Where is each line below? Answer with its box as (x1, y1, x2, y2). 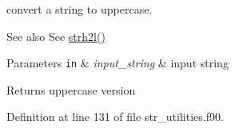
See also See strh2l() (6, 27, 106, 44)
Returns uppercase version (6, 81, 136, 98)
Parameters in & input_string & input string (6, 54, 229, 71)
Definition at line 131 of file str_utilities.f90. (6, 108, 224, 125)
